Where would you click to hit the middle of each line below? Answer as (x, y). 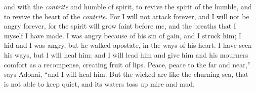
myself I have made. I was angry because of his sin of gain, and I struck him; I (123, 35)
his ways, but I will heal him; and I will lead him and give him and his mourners (126, 54)
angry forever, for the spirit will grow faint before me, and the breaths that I (120, 26)
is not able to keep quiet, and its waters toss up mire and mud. (99, 83)
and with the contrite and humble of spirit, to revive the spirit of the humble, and (128, 6)
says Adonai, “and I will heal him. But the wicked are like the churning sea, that (126, 74)
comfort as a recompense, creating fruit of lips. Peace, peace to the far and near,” (128, 64)
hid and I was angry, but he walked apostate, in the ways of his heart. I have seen (128, 45)
